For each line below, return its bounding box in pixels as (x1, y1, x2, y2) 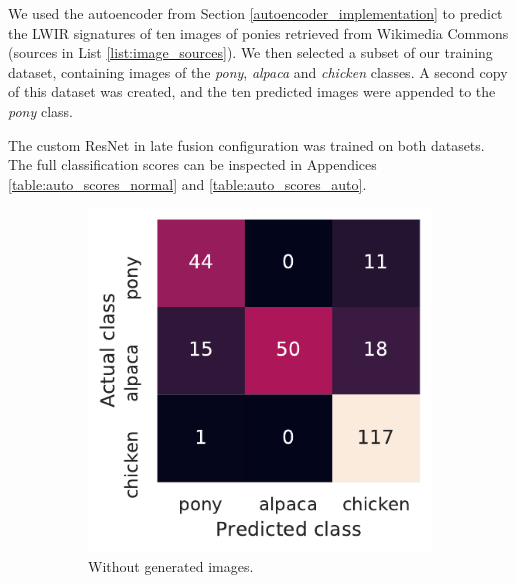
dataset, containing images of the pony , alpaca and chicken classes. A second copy (8, 61, 508, 82)
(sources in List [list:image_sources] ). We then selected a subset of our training (8, 42, 493, 63)
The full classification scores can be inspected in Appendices (8, 154, 377, 175)
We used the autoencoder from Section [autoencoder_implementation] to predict (8, 3, 503, 23)
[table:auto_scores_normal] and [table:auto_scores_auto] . (8, 173, 367, 194)
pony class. (8, 100, 73, 121)
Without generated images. (88, 555, 254, 576)
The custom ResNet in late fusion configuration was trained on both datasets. (8, 134, 485, 155)
